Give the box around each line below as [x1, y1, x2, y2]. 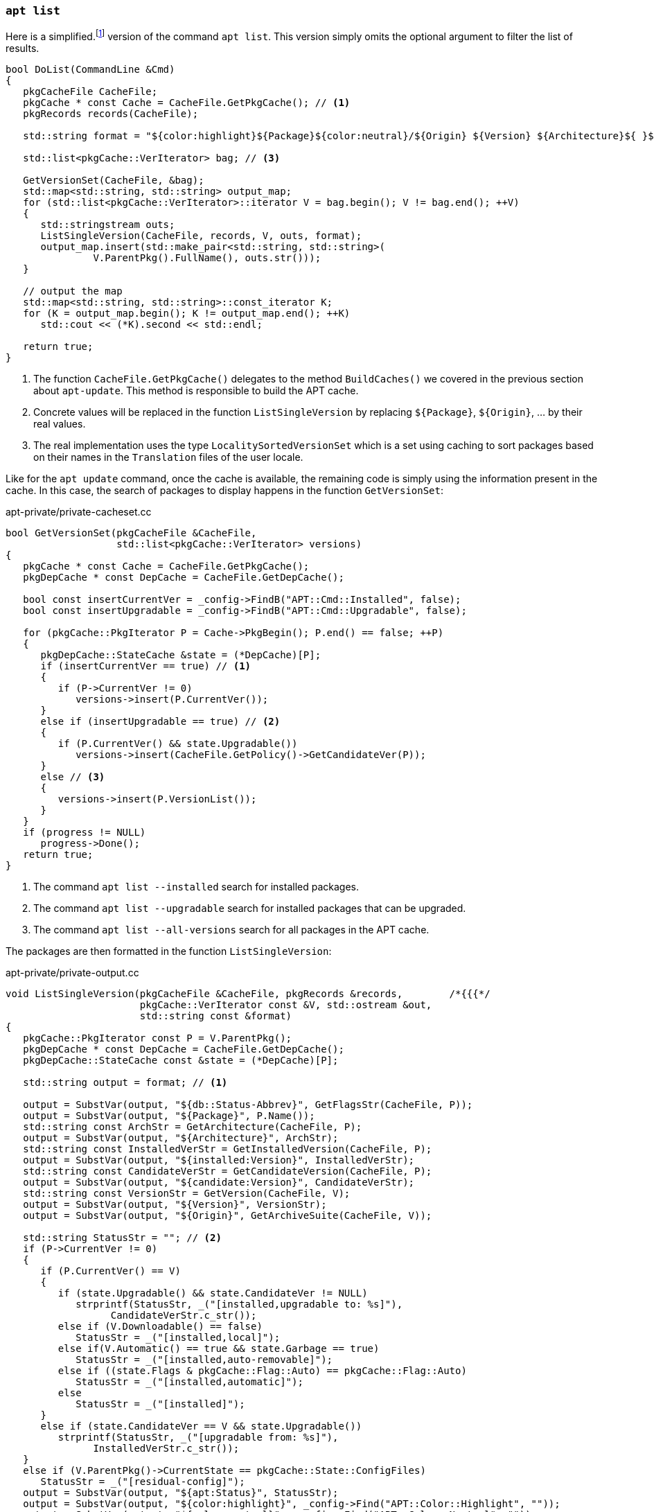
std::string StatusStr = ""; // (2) [23, 1232, 222, 1244]
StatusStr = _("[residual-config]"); [40, 1476, 245, 1488]
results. [6, 42, 39, 55]
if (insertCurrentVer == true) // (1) [40, 660, 251, 672]
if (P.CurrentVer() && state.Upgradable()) [58, 738, 298, 750]
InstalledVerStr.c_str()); [93, 1443, 240, 1454]
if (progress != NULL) [23, 827, 146, 838]
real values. [33, 418, 86, 430]
